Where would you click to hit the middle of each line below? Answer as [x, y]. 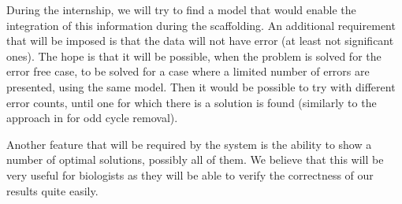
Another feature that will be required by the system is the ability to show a [189, 144]
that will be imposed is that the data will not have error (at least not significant [200, 41]
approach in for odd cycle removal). [92, 118]
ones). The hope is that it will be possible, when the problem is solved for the [194, 56]
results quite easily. [52, 190]
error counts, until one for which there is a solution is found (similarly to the [192, 102]
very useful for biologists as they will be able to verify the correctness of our [190, 174]
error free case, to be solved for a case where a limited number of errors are [188, 71]
